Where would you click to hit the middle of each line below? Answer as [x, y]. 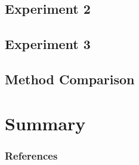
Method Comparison [70, 79]
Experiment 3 [48, 44]
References [31, 155]
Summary [45, 123]
